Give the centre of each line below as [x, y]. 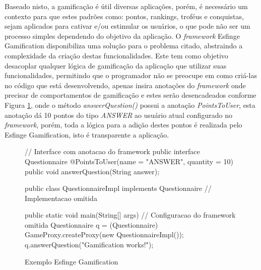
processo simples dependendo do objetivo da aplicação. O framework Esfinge [122, 36]
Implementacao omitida [61, 198]
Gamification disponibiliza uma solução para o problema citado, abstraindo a [124, 46]
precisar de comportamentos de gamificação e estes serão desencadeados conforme [130, 95]
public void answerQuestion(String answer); [92, 171]
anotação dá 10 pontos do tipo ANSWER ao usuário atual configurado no [118, 115]
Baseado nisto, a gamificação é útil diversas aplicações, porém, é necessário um [126, 6]
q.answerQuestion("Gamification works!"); [89, 245]
